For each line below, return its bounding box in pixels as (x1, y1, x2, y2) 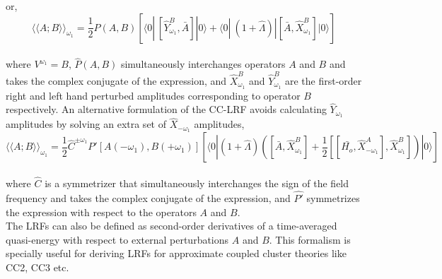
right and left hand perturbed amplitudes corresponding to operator (6, 88, 301, 102)
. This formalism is (269, 232, 351, 247)
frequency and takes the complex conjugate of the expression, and (6, 190, 291, 205)
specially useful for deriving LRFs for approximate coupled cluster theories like (6, 246, 347, 261)
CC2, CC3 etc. (6, 259, 69, 274)
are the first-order (284, 73, 362, 88)
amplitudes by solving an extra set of (6, 117, 166, 131)
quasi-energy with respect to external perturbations (6, 232, 229, 247)
